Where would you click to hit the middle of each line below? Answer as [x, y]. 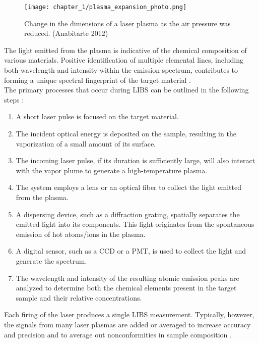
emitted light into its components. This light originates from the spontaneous [135, 224]
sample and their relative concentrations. [79, 297]
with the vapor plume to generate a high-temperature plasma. [112, 170]
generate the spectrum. [51, 260]
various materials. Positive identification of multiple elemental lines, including [124, 60]
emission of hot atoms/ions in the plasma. [81, 234]
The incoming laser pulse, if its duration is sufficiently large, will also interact [136, 160]
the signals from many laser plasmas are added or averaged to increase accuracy [127, 324]
